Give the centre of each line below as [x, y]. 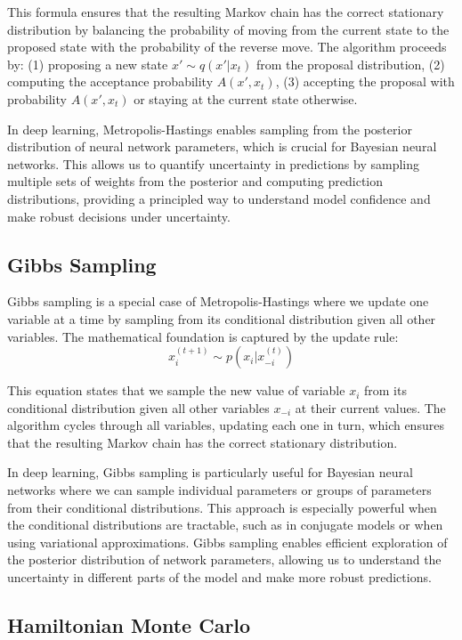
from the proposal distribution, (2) [350, 64]
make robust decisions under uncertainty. [119, 216]
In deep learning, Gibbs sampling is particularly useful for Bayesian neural [210, 472]
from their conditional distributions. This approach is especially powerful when [222, 507]
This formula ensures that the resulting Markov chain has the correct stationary [226, 12]
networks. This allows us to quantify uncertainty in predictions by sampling [213, 163]
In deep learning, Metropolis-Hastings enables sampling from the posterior [210, 129]
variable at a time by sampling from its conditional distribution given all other [222, 318]
